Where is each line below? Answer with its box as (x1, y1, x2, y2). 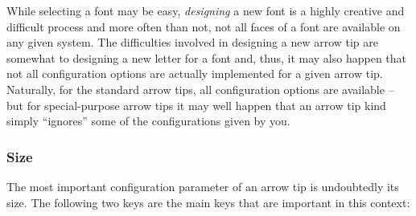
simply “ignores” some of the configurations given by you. (6, 112, 290, 129)
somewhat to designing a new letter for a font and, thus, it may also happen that (6, 49, 406, 66)
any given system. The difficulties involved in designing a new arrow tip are (6, 34, 379, 51)
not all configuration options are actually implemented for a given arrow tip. (6, 65, 383, 82)
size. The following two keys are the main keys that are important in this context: (6, 194, 410, 210)
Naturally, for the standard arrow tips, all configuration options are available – (6, 80, 394, 97)
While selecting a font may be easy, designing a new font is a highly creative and (6, 2, 405, 18)
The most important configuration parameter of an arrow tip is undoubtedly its (6, 177, 399, 194)
